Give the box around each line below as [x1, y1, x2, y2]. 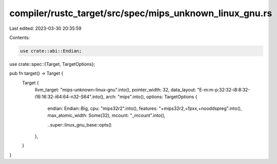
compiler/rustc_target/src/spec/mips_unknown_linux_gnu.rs [9, 8, 272, 19]
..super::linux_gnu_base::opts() [47, 121, 112, 128]
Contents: [9, 34, 30, 40]
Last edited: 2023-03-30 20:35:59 [9, 25, 82, 31]
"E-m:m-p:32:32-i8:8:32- [197, 87, 251, 93]
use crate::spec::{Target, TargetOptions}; [9, 61, 95, 67]
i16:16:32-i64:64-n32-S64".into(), [34, 94, 105, 100]
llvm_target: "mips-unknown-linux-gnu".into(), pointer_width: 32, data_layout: [34, 87, 196, 93]
